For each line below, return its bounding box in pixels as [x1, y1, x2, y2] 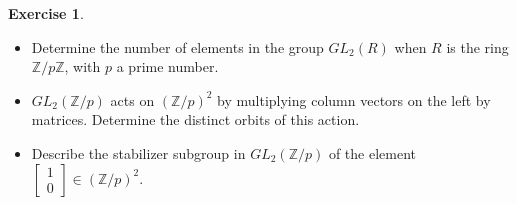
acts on [110, 89, 155, 110]
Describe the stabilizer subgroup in [31, 142, 246, 163]
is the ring [446, 36, 509, 57]
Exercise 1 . [8, 3, 84, 23]
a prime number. [116, 56, 219, 77]
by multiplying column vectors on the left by [217, 89, 491, 110]
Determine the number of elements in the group [31, 36, 324, 57]
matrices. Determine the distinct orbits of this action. [31, 109, 360, 130]
